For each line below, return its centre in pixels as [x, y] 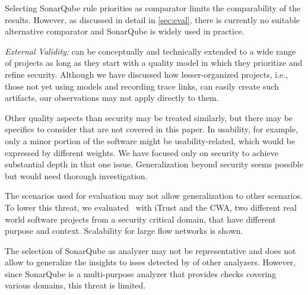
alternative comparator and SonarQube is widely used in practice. [125, 31]
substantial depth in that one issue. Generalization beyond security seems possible [154, 164]
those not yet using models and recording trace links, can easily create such [142, 86]
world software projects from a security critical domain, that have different [141, 219]
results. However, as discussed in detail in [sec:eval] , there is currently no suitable [153, 19]
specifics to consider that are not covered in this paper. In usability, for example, [152, 129]
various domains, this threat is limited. [75, 285]
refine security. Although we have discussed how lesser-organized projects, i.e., [147, 74]
